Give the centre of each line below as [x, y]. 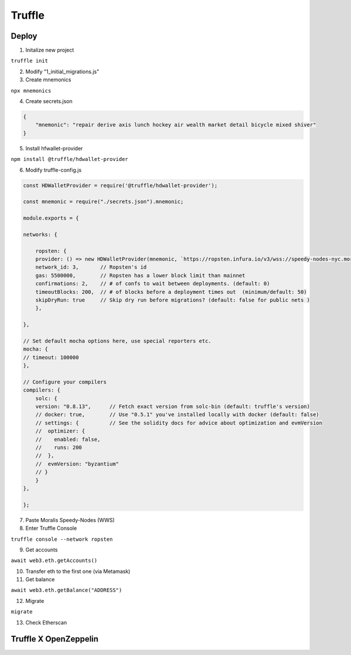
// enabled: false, [68, 439]
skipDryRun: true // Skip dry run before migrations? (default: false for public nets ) [173, 300]
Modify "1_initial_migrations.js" [62, 71]
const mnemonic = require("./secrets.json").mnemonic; [103, 202]
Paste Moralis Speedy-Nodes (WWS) [70, 520]
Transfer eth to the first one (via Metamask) [78, 571]
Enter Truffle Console [51, 528]
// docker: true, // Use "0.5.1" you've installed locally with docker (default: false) [177, 415]
